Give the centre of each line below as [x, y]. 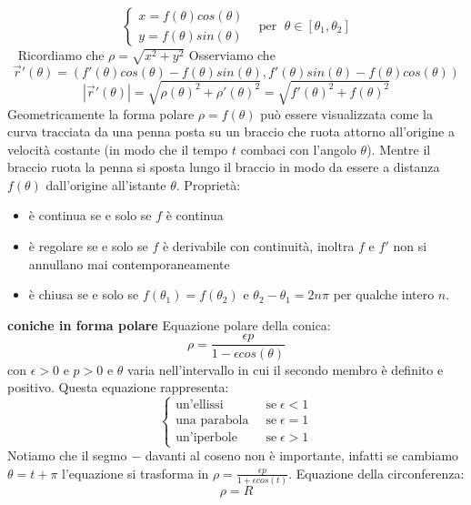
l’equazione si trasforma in [135, 473]
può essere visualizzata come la [346, 113]
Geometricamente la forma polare [101, 113]
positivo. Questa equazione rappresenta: [118, 387]
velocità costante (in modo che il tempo [118, 149]
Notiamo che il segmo [67, 455]
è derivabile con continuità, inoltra [258, 246]
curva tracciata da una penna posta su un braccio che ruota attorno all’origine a [231, 131]
